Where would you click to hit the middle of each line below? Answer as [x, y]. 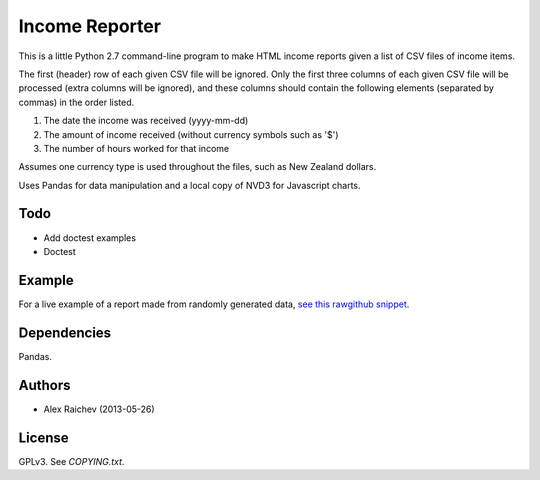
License [43, 437]
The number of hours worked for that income [136, 148]
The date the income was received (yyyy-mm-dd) [146, 121]
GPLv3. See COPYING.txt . [71, 461]
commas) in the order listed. [76, 102]
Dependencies [65, 332]
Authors [44, 385]
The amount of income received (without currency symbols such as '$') [191, 134]
